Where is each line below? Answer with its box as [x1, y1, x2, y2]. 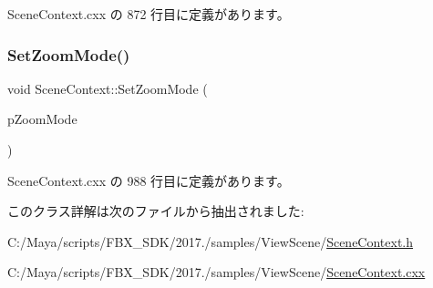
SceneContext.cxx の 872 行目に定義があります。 [7, 5, 290, 23]
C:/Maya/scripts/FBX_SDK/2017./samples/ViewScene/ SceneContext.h [7, 231, 414, 251]
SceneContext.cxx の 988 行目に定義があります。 [7, 170, 290, 190]
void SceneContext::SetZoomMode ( [7, 78, 208, 98]
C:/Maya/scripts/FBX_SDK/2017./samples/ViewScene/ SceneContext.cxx [7, 262, 426, 282]
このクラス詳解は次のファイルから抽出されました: [7, 201, 304, 221]
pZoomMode [7, 109, 77, 129]
